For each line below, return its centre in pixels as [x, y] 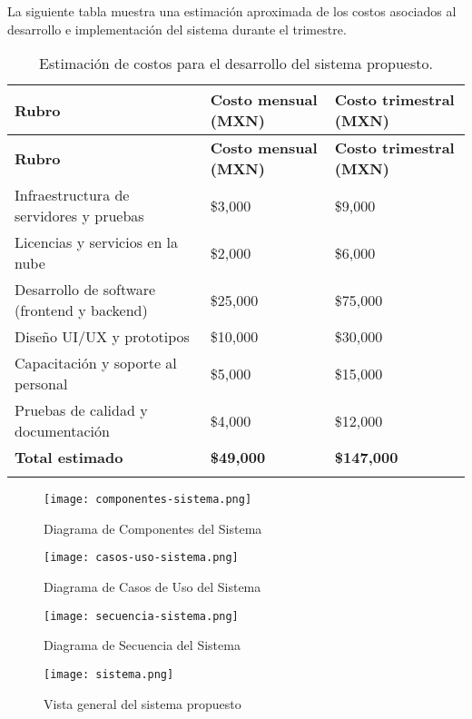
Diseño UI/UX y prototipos [102, 337]
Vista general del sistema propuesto [143, 703]
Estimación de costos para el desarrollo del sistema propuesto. [236, 64]
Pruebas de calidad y [81, 410]
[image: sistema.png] [109, 674]
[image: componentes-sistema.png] [148, 500]
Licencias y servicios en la [97, 242]
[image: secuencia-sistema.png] [141, 616]
